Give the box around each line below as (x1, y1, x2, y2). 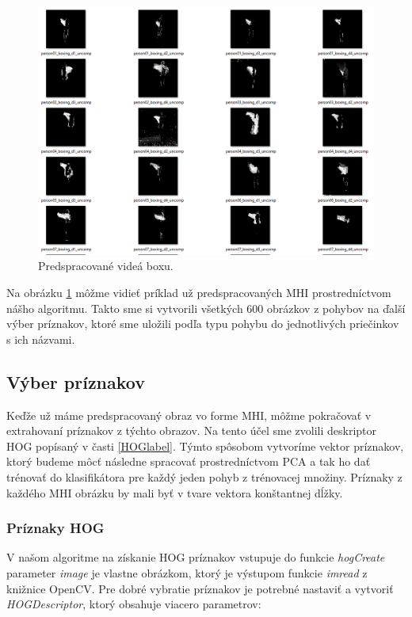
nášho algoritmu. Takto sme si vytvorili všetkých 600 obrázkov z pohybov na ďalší (6, 299, 406, 316)
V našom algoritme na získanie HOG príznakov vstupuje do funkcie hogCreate (6, 549, 385, 566)
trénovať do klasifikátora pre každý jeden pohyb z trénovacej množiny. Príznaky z (6, 469, 402, 485)
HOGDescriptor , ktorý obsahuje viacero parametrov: (6, 596, 261, 612)
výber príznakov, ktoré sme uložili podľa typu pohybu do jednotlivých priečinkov (6, 315, 399, 332)
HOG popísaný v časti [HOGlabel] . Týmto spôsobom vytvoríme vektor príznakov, (6, 437, 404, 454)
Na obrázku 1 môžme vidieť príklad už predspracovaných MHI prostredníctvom (6, 284, 391, 301)
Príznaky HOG (6, 518, 105, 538)
